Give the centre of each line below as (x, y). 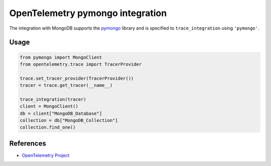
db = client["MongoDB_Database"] (61, 113)
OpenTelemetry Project (46, 155)
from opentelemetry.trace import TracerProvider (81, 64)
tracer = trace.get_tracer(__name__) (66, 86)
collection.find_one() (48, 127)
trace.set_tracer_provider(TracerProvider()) (77, 78)
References (28, 143)
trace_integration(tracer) (53, 99)
